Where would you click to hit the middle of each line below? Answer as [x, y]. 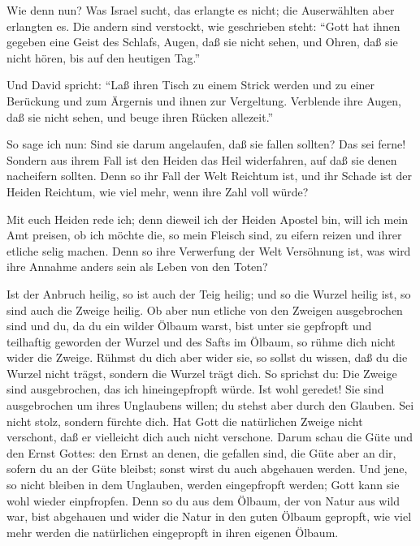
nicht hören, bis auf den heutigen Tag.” [104, 57]
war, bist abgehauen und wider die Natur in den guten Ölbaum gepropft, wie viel [209, 516]
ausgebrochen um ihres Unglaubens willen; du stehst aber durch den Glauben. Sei [210, 405]
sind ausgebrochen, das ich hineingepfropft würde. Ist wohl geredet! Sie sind [195, 389]
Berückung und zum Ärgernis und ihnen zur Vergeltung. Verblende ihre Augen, [204, 100]
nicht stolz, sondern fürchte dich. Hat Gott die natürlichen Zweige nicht [185, 421]
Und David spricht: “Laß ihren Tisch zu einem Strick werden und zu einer [191, 85]
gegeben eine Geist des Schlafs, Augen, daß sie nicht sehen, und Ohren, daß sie [202, 42]
